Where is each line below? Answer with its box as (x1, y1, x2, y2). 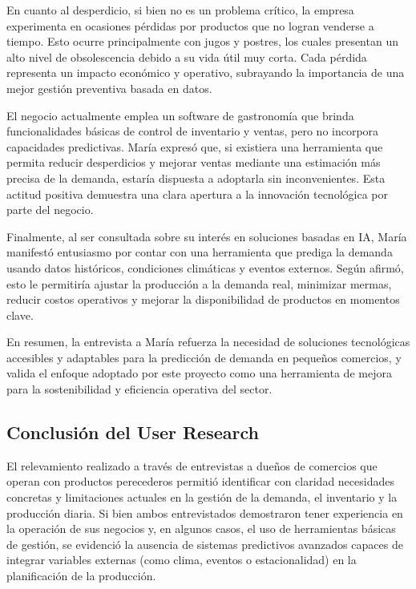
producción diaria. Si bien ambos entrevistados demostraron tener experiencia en (6, 504, 403, 521)
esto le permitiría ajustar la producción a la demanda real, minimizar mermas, (6, 275, 392, 292)
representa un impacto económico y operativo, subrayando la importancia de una (6, 64, 405, 81)
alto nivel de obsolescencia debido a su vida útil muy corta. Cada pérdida (6, 48, 367, 65)
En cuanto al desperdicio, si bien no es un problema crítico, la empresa (6, 2, 354, 18)
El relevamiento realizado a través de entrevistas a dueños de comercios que (6, 457, 378, 474)
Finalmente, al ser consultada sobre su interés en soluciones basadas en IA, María (6, 228, 407, 244)
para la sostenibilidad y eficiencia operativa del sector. (6, 381, 273, 397)
